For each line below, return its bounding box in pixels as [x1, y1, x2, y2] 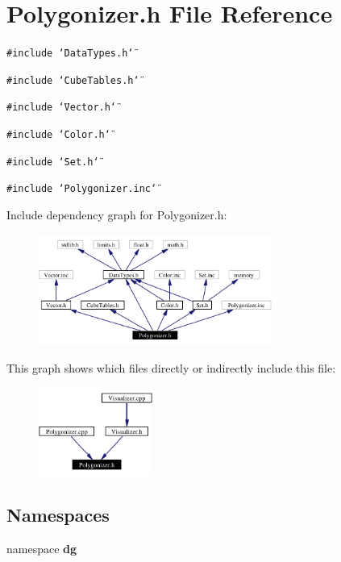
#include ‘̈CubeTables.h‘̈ [6, 74, 139, 86]
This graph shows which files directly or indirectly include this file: [6, 359, 336, 376]
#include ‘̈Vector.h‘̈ [6, 102, 117, 114]
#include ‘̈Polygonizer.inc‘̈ [6, 183, 157, 195]
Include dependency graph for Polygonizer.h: [6, 206, 227, 223]
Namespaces [6, 502, 110, 527]
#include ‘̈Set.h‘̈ [6, 156, 99, 168]
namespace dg [6, 539, 77, 556]
